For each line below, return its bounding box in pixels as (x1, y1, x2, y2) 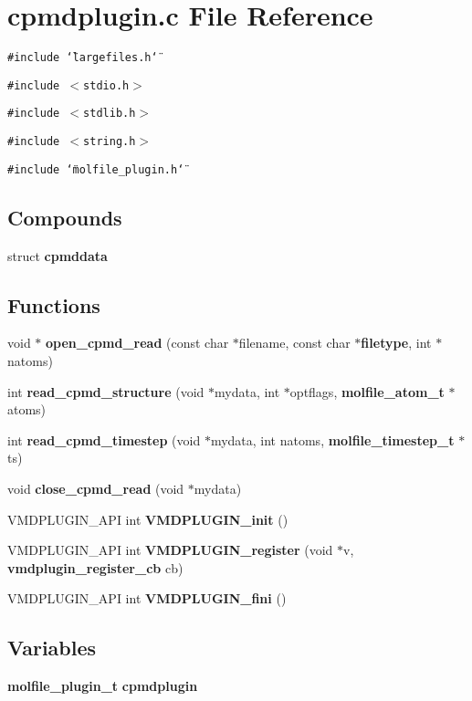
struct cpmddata (7, 246, 108, 265)
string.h (83, 135, 136, 149)
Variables (7, 633, 97, 662)
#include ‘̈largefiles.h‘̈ (7, 51, 158, 65)
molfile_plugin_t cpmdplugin (7, 676, 198, 696)
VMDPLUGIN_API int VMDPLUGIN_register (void (7, 540, 333, 560)
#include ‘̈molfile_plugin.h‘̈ (7, 162, 184, 176)
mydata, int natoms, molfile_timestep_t (210, 430, 455, 449)
